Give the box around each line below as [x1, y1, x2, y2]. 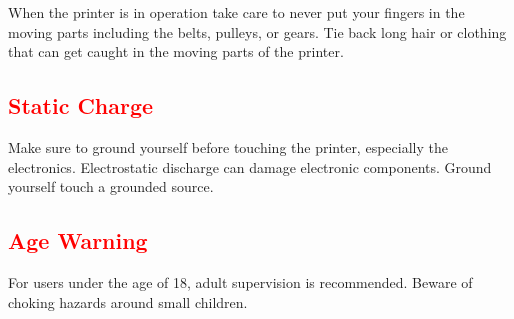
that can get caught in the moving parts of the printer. [8, 41, 344, 62]
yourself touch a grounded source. [8, 176, 214, 197]
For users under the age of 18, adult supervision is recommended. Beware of [8, 271, 473, 292]
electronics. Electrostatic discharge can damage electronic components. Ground [8, 156, 492, 177]
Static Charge [8, 90, 154, 121]
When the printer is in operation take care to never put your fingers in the [8, 2, 465, 22]
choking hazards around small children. [8, 291, 248, 312]
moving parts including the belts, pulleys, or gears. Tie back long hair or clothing [8, 21, 507, 42]
